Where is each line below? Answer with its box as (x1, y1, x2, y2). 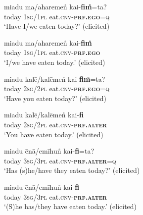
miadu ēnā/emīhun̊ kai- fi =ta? (4, 146, 95, 156)
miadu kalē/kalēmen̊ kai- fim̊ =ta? (4, 73, 105, 84)
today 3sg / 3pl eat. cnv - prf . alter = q (4, 155, 116, 165)
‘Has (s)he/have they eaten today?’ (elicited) (4, 165, 140, 175)
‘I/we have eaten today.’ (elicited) (4, 56, 105, 67)
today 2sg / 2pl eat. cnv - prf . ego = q (4, 83, 110, 94)
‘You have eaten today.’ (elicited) (4, 129, 103, 139)
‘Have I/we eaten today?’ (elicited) (4, 21, 110, 31)
